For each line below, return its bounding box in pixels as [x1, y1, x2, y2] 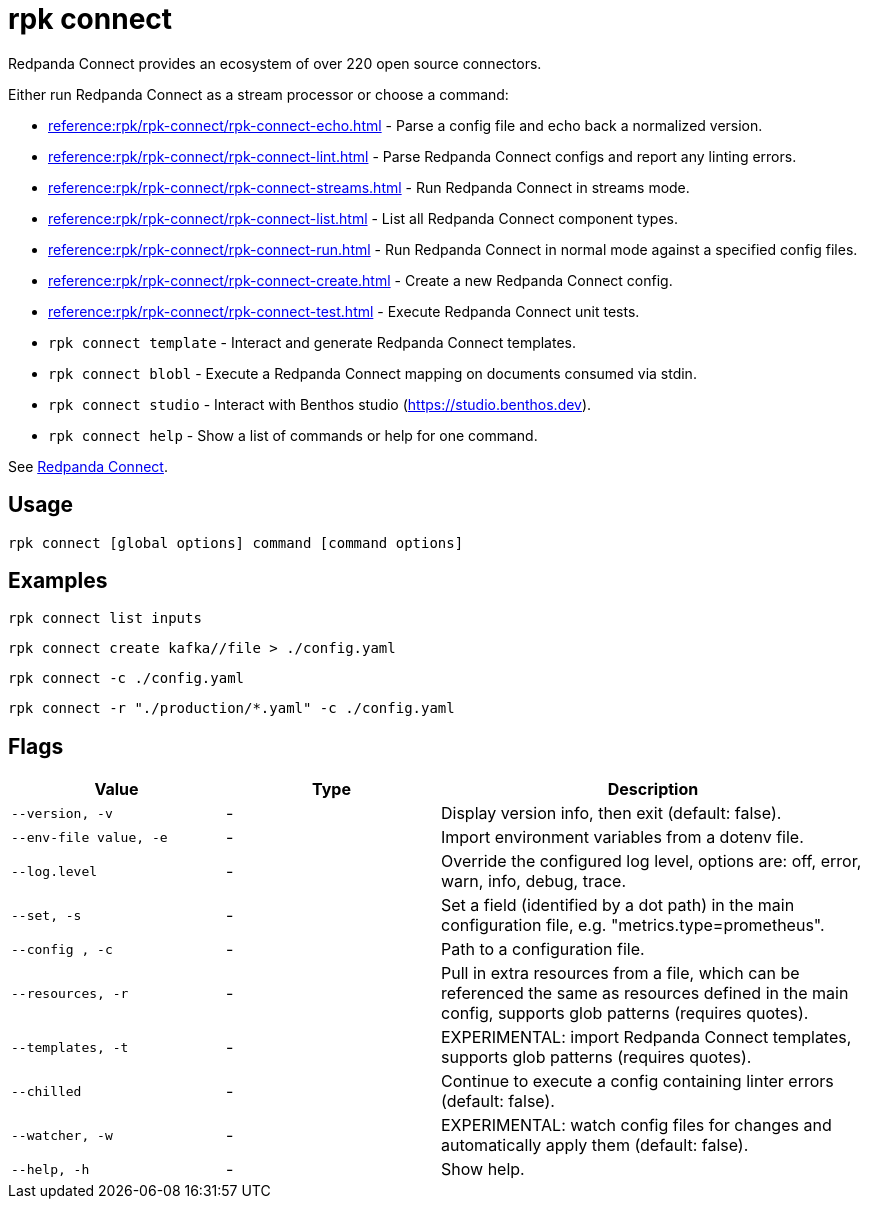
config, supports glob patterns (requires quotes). [441, 1003, 809, 1024]
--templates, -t [11, 1039, 129, 1055]
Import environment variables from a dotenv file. [441, 827, 804, 848]
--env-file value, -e [11, 829, 168, 845]
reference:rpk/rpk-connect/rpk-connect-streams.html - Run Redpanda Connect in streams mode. [48, 178, 690, 196]
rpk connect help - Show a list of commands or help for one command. [48, 426, 538, 444]
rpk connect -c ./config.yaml [8, 670, 245, 687]
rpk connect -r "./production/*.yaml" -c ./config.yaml [8, 700, 455, 717]
